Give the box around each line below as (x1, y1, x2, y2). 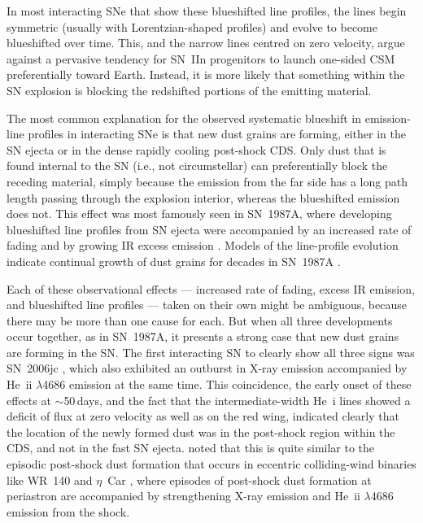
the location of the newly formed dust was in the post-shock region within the (7, 423, 395, 440)
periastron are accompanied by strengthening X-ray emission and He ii (7, 487, 360, 504)
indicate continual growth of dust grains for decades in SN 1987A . (7, 252, 341, 269)
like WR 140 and (7, 471, 93, 488)
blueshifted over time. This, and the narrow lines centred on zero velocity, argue (7, 34, 405, 51)
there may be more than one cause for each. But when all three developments (7, 312, 393, 329)
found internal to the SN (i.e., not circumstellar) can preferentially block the (7, 157, 388, 174)
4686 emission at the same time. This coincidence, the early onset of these (42, 376, 412, 393)
